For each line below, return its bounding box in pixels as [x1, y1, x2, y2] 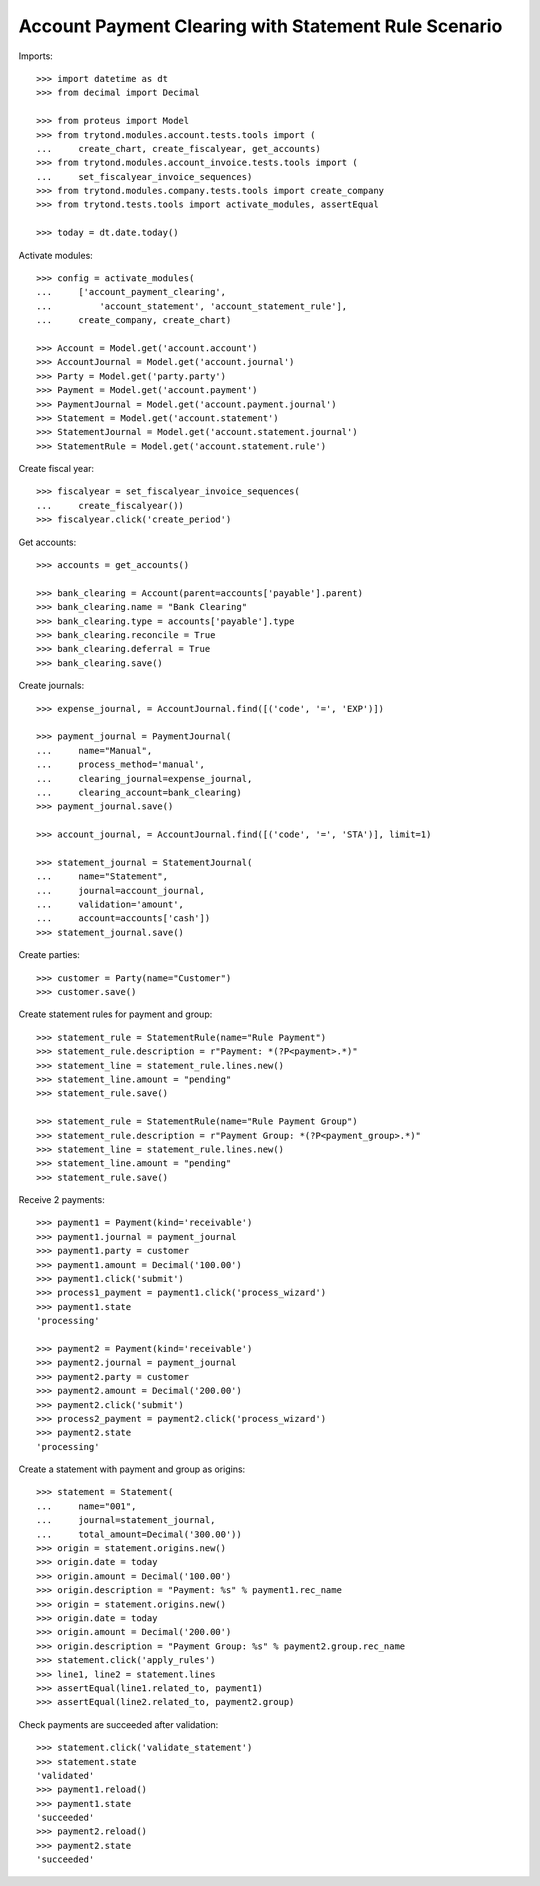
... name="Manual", [36, 745, 153, 756]
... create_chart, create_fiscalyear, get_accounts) [36, 143, 322, 154]
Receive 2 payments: [18, 1194, 105, 1206]
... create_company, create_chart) [36, 315, 232, 326]
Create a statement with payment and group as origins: [18, 1463, 246, 1475]
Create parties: [18, 949, 80, 961]
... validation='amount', [36, 899, 185, 910]
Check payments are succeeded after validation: [18, 1718, 219, 1730]
